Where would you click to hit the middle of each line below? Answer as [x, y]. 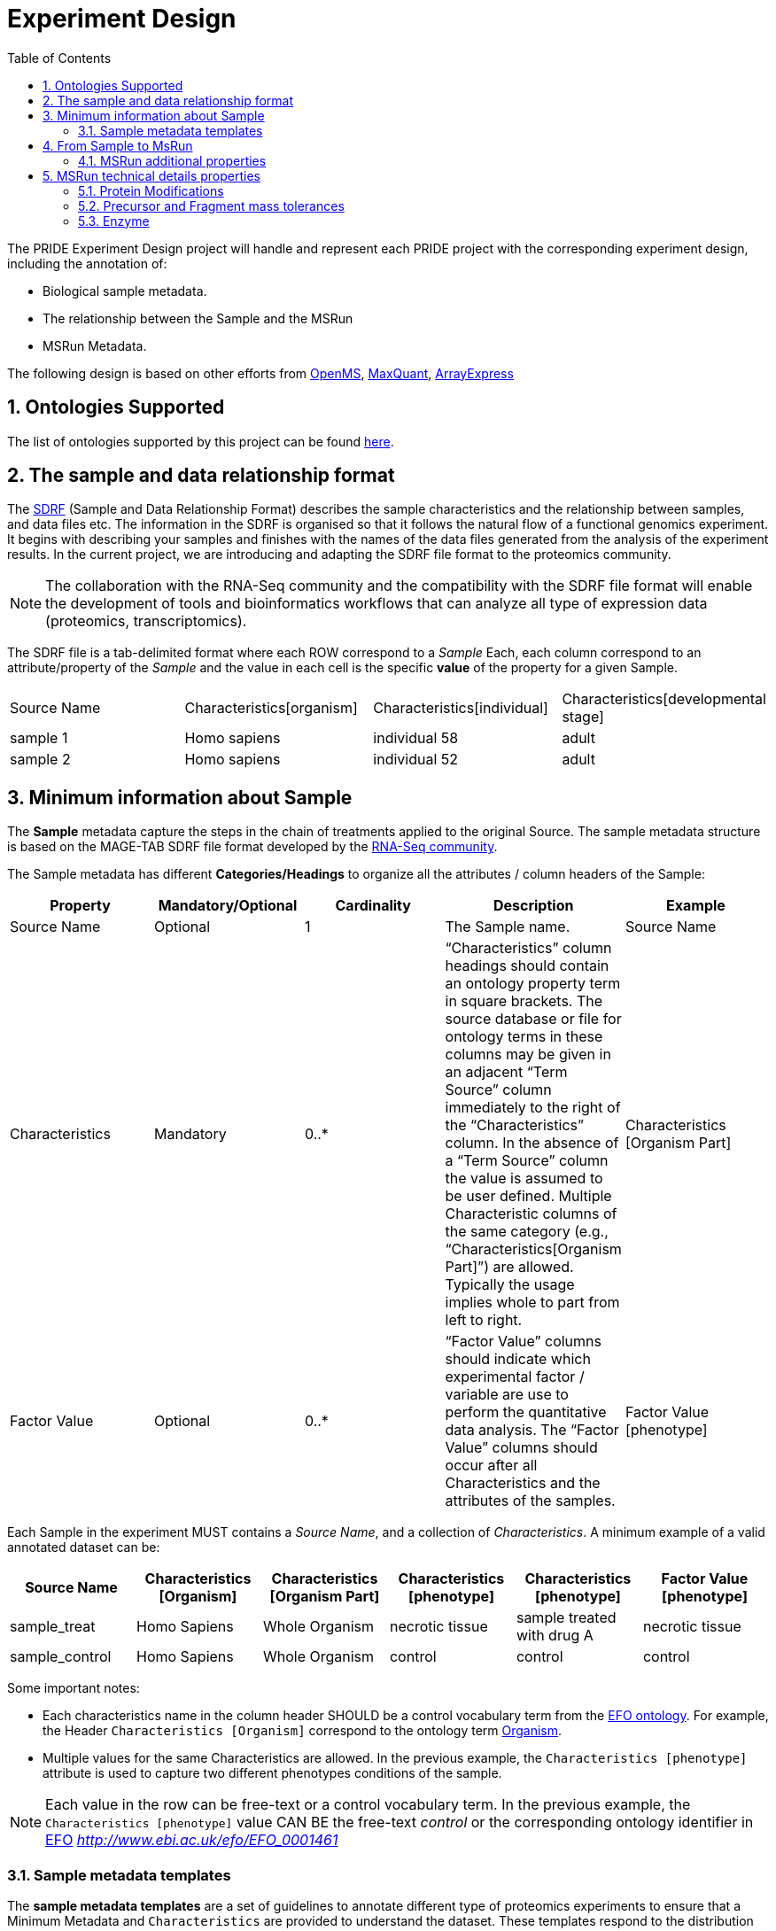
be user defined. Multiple [528, 1196]
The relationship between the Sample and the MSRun [198, 318]
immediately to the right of [533, 1108]
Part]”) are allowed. [509, 1267]
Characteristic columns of [531, 1214]
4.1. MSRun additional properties [172, 160]
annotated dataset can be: [84, 1547]
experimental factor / [515, 1377]
